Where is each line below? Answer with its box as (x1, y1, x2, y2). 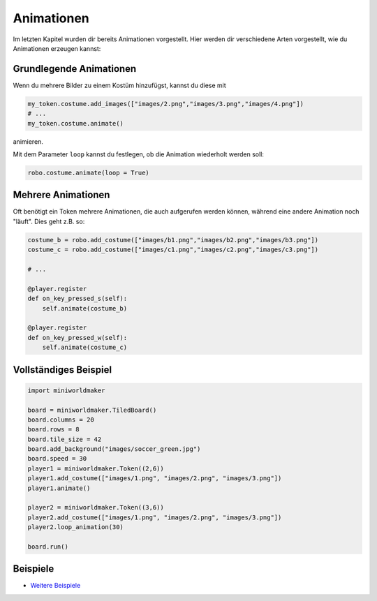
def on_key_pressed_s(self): (27, 295, 128, 303)
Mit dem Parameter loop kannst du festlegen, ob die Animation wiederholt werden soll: (13, 150, 265, 158)
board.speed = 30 (27, 454, 87, 463)
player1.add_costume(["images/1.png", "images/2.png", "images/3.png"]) (27, 475, 282, 482)
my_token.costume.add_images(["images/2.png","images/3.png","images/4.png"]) (27, 100, 304, 107)
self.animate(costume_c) (42, 343, 128, 352)
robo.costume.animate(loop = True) (27, 168, 149, 177)
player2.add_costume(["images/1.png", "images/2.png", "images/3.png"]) (27, 513, 282, 521)
